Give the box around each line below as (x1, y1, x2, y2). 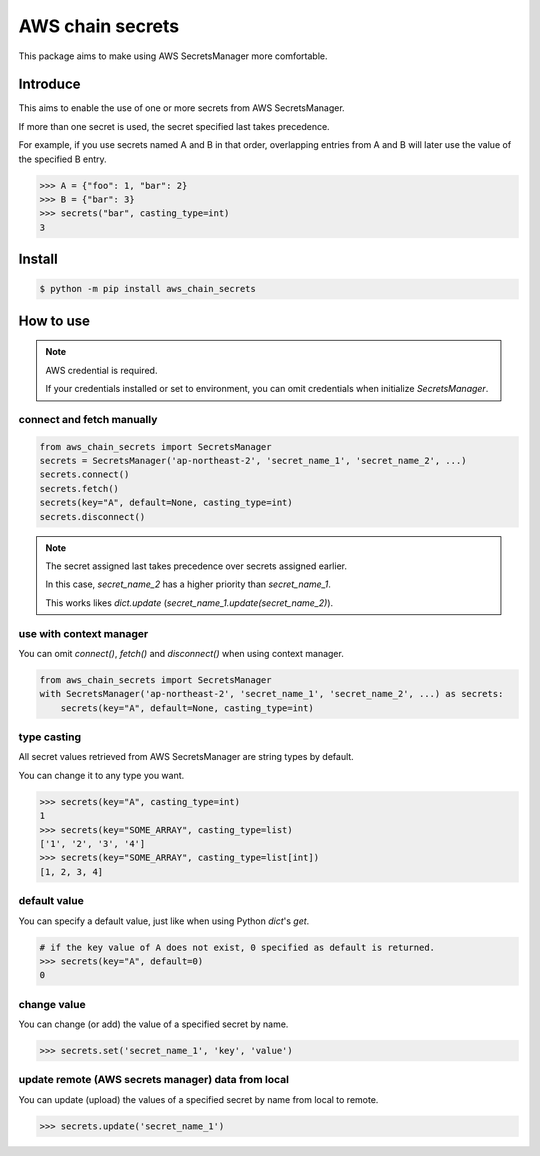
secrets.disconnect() (39, 511, 146, 522)
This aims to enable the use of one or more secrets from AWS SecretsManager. (18, 102, 345, 114)
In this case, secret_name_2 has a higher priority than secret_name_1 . (45, 578, 332, 590)
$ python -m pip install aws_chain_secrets (39, 283, 257, 295)
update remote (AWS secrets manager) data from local (18, 1073, 290, 1087)
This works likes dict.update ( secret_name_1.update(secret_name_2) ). (45, 596, 334, 609)
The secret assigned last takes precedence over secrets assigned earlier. (45, 560, 347, 572)
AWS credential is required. (45, 364, 158, 376)
